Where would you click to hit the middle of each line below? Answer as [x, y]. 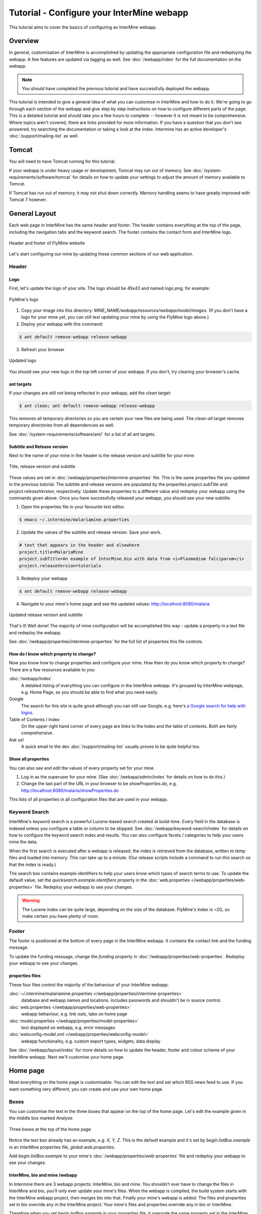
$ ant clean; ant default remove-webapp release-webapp [87, 406]
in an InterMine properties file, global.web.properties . [62, 1147]
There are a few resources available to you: [52, 670]
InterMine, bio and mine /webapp [43, 1175]
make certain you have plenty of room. [61, 916]
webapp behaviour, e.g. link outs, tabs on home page [74, 1014]
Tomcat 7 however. [28, 200]
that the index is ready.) [33, 864]
